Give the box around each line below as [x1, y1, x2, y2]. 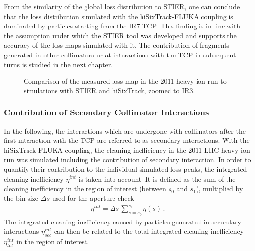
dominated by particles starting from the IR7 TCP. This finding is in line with [4, 21, 241, 31]
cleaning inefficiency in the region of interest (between [4, 183, 166, 194]
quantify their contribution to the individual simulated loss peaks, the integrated [4, 164, 247, 174]
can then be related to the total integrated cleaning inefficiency [54, 226, 244, 236]
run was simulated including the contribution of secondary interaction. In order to [4, 154, 251, 165]
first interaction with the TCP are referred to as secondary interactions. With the [4, 135, 250, 145]
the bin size [4, 193, 39, 203]
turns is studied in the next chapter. [4, 59, 113, 69]
